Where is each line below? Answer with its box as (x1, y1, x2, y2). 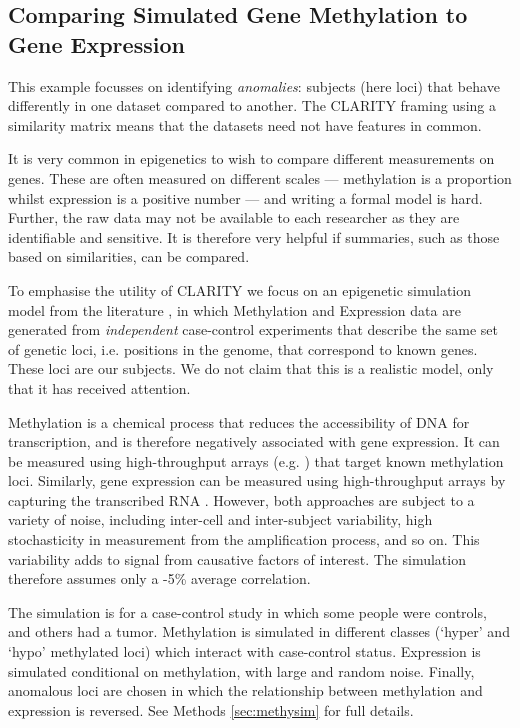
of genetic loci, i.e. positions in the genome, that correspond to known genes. (8, 338, 478, 359)
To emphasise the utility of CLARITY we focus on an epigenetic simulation (8, 279, 472, 300)
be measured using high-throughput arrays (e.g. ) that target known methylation (8, 450, 504, 471)
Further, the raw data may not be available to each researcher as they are (8, 207, 460, 228)
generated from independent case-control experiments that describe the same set (8, 319, 499, 340)
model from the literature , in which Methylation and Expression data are (8, 299, 461, 320)
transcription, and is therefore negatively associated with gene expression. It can (8, 431, 500, 452)
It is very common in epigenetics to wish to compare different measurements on (8, 148, 495, 169)
